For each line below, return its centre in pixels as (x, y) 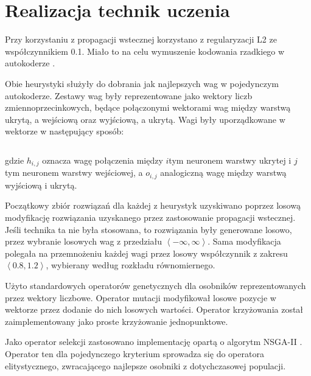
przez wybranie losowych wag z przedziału (84, 241)
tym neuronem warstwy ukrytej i (230, 160)
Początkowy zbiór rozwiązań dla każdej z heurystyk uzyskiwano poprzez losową (153, 205)
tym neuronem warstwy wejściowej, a (74, 172)
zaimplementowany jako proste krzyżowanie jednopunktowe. (117, 321)
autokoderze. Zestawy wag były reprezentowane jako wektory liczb (129, 95)
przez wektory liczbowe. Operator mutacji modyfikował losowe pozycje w (141, 297)
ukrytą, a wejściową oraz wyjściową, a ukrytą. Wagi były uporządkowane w (145, 119)
